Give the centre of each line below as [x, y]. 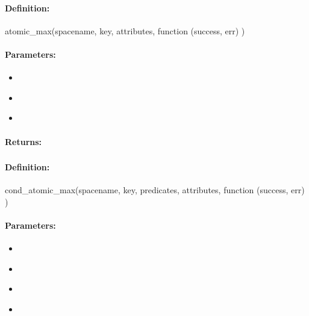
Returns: [23, 141]
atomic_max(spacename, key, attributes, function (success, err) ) [125, 30]
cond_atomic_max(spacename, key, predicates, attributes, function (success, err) [155, 190]
